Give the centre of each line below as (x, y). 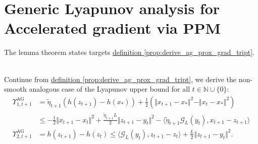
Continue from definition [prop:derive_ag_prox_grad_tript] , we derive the (120, 79)
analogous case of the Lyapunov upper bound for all (110, 89)
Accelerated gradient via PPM (113, 28)
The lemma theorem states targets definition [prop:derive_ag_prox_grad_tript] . (130, 52)
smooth (15, 89)
